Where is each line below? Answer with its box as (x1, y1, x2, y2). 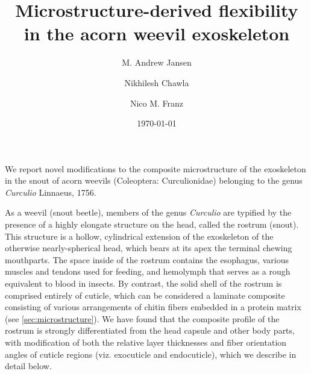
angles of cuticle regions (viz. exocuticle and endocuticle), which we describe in (5, 348, 297, 360)
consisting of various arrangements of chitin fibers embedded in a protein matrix (5, 301, 301, 313)
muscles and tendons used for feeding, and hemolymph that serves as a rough (5, 265, 291, 278)
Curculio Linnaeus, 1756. (5, 185, 96, 198)
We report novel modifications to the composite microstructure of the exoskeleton (5, 162, 306, 175)
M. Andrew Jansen (122, 56, 192, 69)
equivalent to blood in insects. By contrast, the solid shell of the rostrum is (5, 277, 282, 290)
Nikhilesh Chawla (124, 76, 189, 89)
